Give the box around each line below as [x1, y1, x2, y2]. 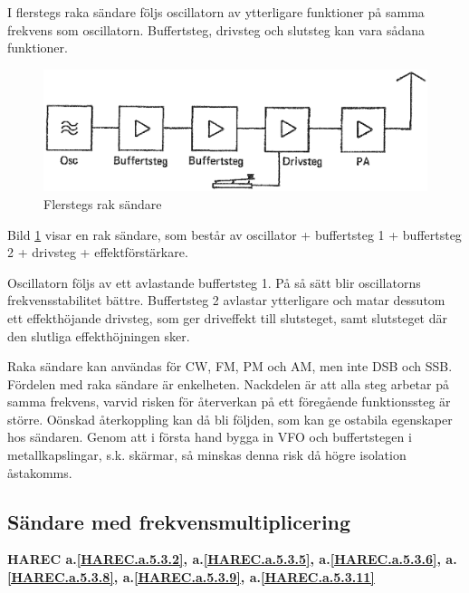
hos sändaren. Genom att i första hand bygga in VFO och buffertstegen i [7, 427, 412, 446]
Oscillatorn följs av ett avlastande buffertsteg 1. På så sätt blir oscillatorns [7, 273, 421, 292]
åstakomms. [7, 463, 72, 482]
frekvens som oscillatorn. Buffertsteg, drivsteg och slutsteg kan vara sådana [7, 20, 426, 39]
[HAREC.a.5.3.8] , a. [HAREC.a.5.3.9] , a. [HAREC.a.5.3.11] [7, 568, 375, 587]
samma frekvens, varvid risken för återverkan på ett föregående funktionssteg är [7, 392, 451, 411]
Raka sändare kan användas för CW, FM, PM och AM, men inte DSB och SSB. [7, 357, 453, 376]
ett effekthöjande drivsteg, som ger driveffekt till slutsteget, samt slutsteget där [7, 308, 447, 327]
